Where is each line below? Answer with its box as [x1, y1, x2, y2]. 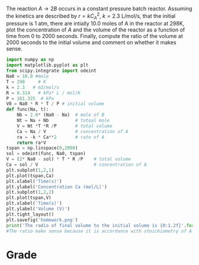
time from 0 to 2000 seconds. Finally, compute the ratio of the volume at [6, 33, 184, 40]
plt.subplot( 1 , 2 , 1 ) [6, 167, 54, 173]
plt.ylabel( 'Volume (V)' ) [6, 206, 70, 212]
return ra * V [17, 140, 46, 146]
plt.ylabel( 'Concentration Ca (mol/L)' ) [6, 184, 108, 190]
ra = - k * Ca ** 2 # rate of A [17, 134, 105, 140]
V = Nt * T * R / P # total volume [17, 123, 113, 129]
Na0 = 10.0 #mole [6, 74, 49, 80]
